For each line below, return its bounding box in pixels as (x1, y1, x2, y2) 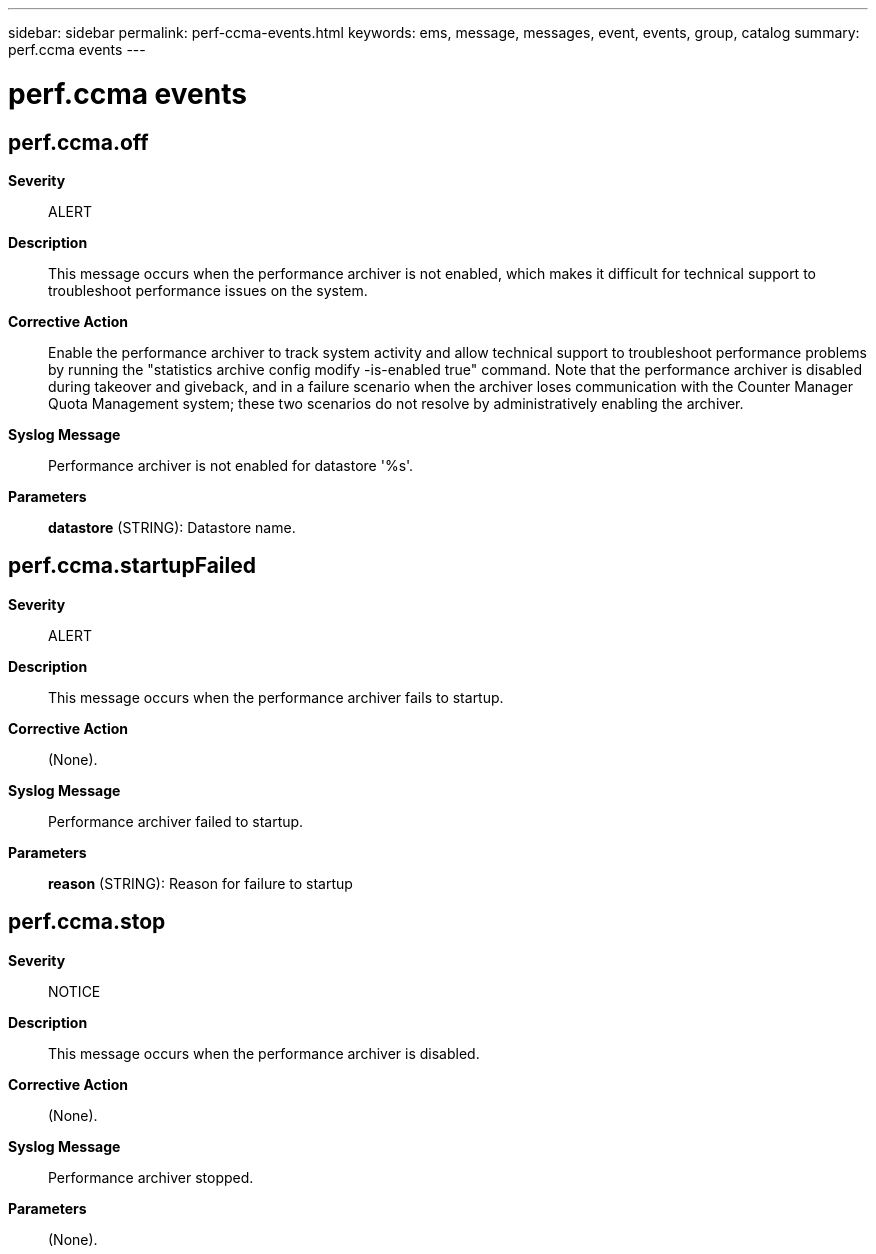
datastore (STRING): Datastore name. (48, 518, 296, 536)
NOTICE (48, 982, 101, 1000)
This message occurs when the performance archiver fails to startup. (48, 688, 504, 706)
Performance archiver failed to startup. (48, 812, 304, 830)
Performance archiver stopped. (48, 1168, 254, 1186)
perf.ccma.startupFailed (8, 553, 256, 579)
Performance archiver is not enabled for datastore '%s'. (48, 456, 414, 474)
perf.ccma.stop (8, 909, 166, 935)
